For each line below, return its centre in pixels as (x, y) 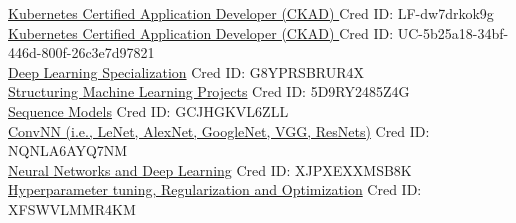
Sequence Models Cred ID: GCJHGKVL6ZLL (148, 110)
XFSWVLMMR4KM (72, 208)
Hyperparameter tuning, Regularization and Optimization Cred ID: (215, 189)
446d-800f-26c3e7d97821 (81, 52)
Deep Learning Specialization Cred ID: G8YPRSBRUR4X (186, 71)
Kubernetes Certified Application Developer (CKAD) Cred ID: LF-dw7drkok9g (251, 13)
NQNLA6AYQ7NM (68, 150)
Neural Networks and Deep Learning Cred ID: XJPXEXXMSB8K (210, 169)
